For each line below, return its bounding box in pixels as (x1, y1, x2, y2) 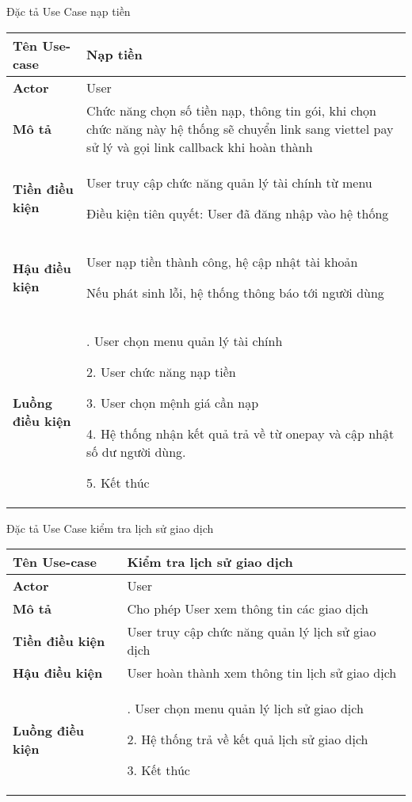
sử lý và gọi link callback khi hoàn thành (86, 137, 313, 156)
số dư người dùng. (86, 442, 186, 461)
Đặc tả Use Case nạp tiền (6, 3, 131, 19)
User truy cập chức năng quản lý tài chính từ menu (86, 173, 372, 192)
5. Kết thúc (86, 473, 150, 492)
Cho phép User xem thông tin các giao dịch (127, 599, 368, 618)
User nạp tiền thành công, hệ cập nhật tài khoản (86, 252, 358, 271)
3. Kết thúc (127, 761, 190, 780)
